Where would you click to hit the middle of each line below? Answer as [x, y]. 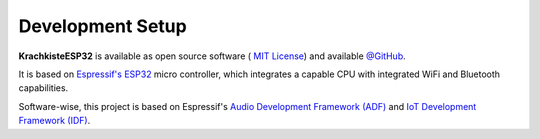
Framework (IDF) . [54, 121]
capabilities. [43, 88]
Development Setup [102, 26]
